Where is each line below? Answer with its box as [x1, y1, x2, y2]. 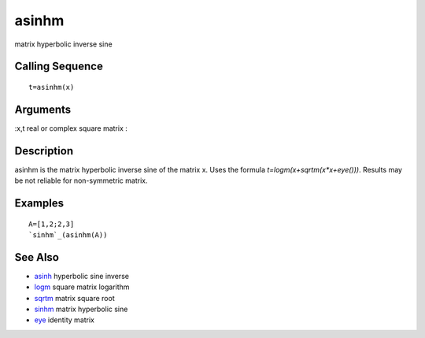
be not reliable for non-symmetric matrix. [14, 176, 148, 185]
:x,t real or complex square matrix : [14, 123, 128, 133]
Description [14, 144, 74, 158]
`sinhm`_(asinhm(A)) [28, 230, 108, 240]
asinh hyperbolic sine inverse [34, 271, 130, 280]
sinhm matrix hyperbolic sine [34, 304, 128, 314]
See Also [14, 251, 59, 264]
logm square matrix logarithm [34, 282, 130, 292]
